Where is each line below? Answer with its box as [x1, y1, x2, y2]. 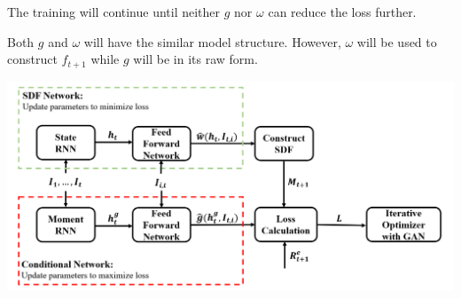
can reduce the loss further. [268, 3, 417, 20]
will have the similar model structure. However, [83, 32, 341, 51]
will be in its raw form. [133, 50, 258, 68]
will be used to [356, 32, 437, 51]
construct [7, 50, 58, 68]
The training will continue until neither [7, 3, 221, 20]
